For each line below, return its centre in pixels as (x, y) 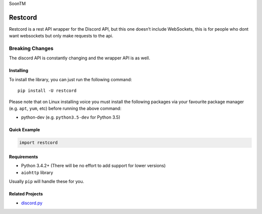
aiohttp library (37, 172)
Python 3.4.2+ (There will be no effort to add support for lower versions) (93, 166)
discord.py (32, 203)
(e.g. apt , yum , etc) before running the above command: (65, 108)
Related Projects (26, 194)
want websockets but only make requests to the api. (61, 36)
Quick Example (25, 130)
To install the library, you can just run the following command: (70, 79)
